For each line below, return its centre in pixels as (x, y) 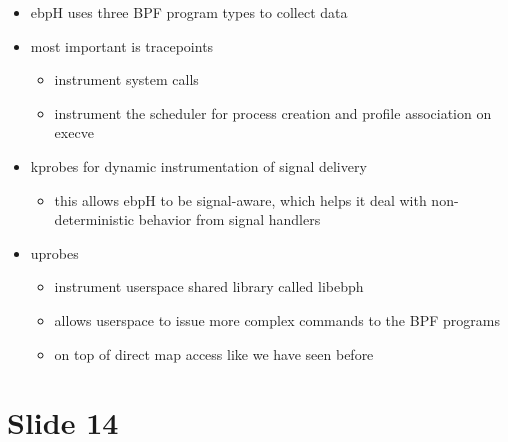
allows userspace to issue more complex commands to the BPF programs (277, 319)
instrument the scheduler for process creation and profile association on (273, 112)
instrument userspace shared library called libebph (209, 286)
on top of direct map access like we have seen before (214, 353)
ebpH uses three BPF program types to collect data (189, 12)
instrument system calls (126, 79)
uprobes (54, 252)
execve (74, 132)
